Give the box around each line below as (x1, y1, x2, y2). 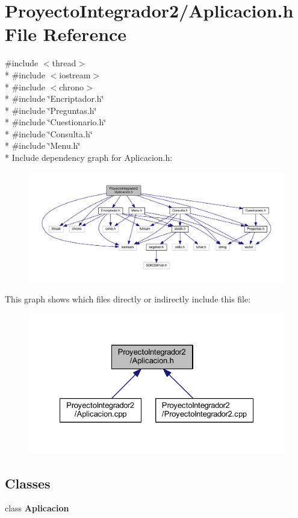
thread (52, 57, 76, 69)
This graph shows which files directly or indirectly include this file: (5, 292, 251, 305)
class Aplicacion (5, 502, 69, 514)
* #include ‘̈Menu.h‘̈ (5, 139, 81, 152)
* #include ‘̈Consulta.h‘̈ (5, 127, 93, 140)
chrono (59, 80, 84, 93)
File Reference (5, 22, 127, 46)
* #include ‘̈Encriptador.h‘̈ (5, 92, 104, 105)
